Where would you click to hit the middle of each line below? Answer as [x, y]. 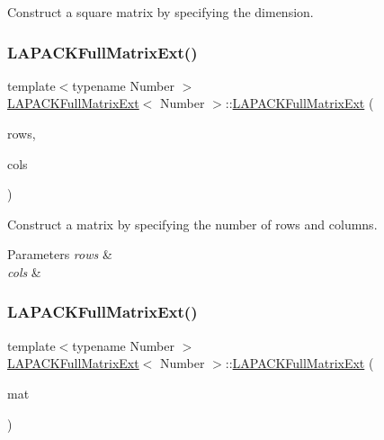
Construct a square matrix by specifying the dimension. [161, 12]
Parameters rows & [60, 254]
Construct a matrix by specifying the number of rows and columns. [192, 224]
